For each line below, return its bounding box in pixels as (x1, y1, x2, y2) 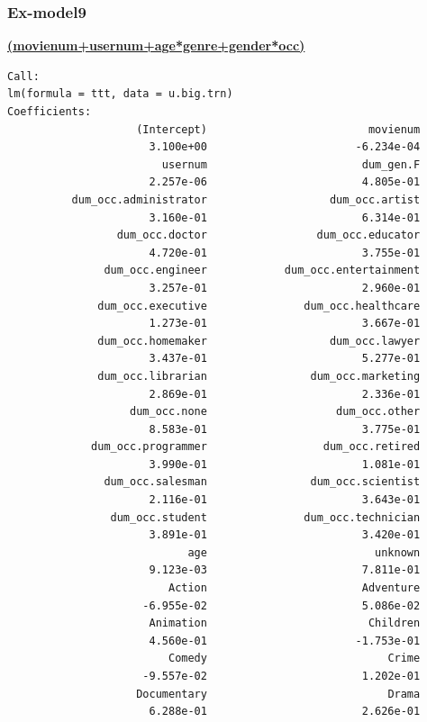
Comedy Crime (168, 652, 421, 665)
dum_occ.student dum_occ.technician (110, 510, 421, 524)
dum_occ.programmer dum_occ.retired (91, 440, 421, 454)
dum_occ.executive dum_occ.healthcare (97, 299, 421, 312)
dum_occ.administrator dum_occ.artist (71, 193, 421, 206)
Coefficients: (7, 105, 92, 118)
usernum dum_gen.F (161, 158, 421, 171)
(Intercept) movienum (136, 122, 421, 136)
